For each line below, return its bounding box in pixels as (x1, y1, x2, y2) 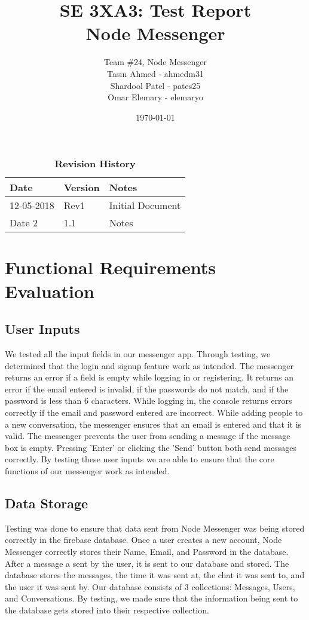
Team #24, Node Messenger (103, 56, 207, 68)
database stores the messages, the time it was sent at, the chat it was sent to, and (5, 569, 305, 581)
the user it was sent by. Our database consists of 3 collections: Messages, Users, (5, 580, 295, 593)
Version (63, 180, 100, 195)
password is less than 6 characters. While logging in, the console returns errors (5, 394, 292, 407)
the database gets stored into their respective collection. (5, 603, 209, 616)
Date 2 (10, 216, 38, 230)
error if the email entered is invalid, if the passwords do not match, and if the (5, 382, 289, 395)
